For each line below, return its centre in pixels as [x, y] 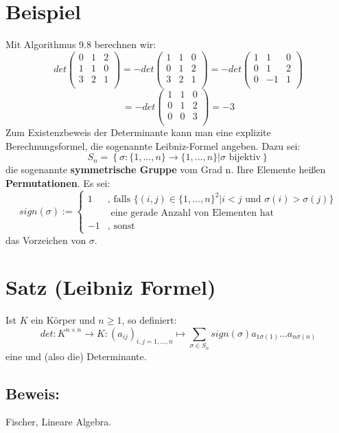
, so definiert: [149, 320]
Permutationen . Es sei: [58, 182]
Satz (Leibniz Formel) [111, 287]
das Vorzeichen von [46, 240]
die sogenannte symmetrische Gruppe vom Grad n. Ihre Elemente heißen [166, 169]
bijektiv [245, 158]
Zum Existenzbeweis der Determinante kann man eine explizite [138, 132]
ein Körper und [63, 320]
